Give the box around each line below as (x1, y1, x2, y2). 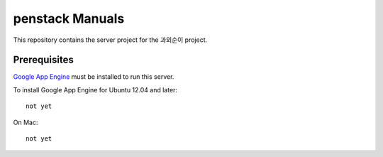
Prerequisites (13, 54, 74, 66)
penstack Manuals (13, 11, 125, 26)
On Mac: (13, 118, 38, 126)
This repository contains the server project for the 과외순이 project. (13, 36, 208, 44)
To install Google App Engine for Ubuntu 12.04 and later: (13, 85, 177, 94)
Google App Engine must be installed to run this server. (13, 72, 174, 81)
